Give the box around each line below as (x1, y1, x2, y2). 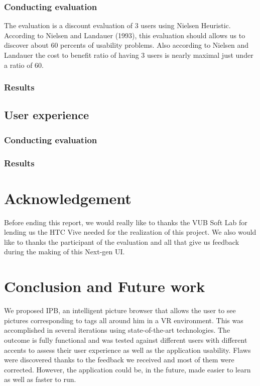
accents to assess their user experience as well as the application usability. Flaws (4, 344, 251, 355)
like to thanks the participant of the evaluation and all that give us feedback (4, 236, 239, 247)
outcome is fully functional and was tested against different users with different (4, 334, 247, 345)
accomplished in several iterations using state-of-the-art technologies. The (4, 325, 230, 335)
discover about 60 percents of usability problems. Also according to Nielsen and (4, 40, 249, 50)
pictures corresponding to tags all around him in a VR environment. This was (4, 315, 243, 325)
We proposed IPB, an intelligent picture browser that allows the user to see (4, 305, 236, 316)
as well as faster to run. (4, 374, 76, 384)
